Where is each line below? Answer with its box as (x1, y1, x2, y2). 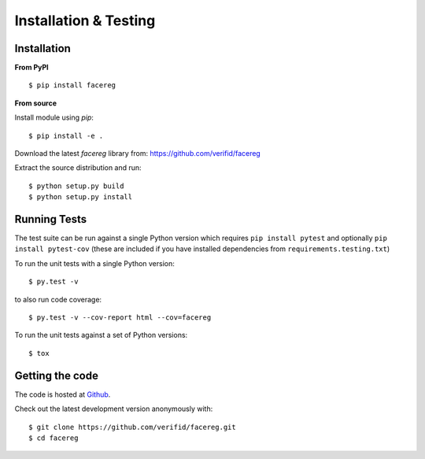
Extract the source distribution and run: (14, 163, 142, 172)
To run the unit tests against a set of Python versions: (14, 331, 188, 340)
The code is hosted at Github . (14, 390, 111, 399)
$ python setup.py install (28, 193, 133, 202)
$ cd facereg (28, 433, 79, 442)
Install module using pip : (14, 113, 94, 122)
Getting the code (14, 368, 98, 382)
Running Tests (14, 213, 87, 226)
